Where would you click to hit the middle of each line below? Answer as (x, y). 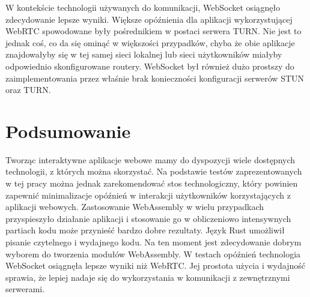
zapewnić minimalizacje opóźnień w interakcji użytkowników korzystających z (148, 195)
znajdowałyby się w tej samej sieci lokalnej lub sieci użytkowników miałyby (144, 54)
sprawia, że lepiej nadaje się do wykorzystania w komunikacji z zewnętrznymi (148, 277)
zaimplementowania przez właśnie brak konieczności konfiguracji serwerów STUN (155, 78)
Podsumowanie (68, 130)
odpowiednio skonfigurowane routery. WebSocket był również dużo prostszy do (150, 66)
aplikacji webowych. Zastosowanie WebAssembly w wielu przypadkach (135, 207)
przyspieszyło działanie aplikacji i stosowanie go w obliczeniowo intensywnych (148, 218)
